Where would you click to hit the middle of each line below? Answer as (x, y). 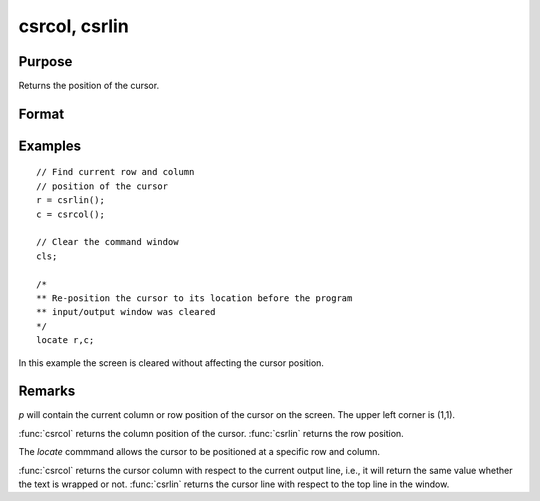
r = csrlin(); (70, 200)
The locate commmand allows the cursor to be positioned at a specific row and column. (199, 452)
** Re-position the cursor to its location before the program (194, 298)
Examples (50, 145)
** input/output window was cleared (126, 312)
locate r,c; (65, 340)
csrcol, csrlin (73, 26)
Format (41, 113)
